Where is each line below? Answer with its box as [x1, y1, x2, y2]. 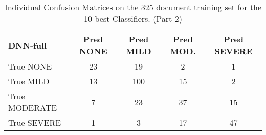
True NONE [8, 60, 52, 72]
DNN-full [8, 39, 47, 51]
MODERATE [8, 102, 57, 114]
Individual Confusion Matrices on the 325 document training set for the [4, 1, 262, 13]
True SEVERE [8, 117, 61, 128]
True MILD [8, 75, 50, 87]
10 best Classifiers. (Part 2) [84, 13, 182, 25]
